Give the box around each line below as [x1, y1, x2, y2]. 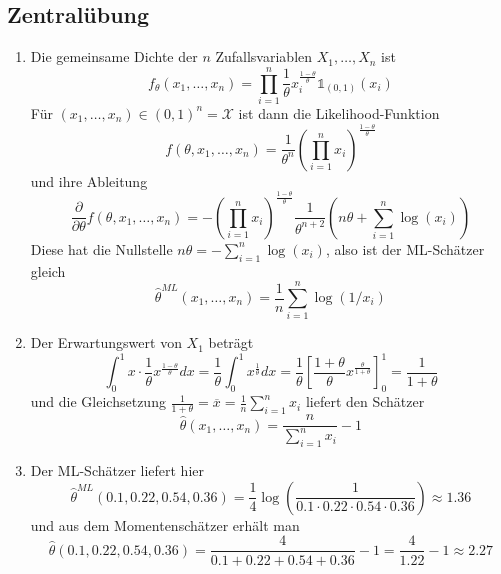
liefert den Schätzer [305, 391, 425, 412]
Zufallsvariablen [215, 46, 313, 67]
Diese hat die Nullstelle [30, 238, 173, 259]
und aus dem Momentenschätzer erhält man [30, 514, 300, 535]
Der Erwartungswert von [30, 332, 182, 353]
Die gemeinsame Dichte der [30, 46, 198, 67]
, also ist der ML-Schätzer [325, 238, 485, 259]
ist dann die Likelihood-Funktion [238, 102, 440, 123]
